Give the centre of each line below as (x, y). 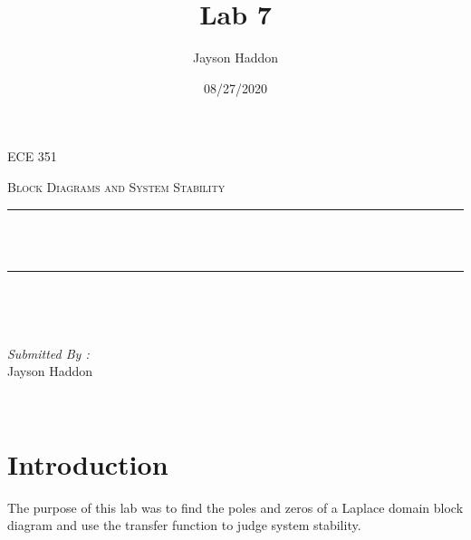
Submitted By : (48, 353)
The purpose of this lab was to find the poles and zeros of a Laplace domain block (235, 507)
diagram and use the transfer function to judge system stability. (184, 525)
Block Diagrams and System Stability (116, 186)
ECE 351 (32, 156)
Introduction (88, 463)
